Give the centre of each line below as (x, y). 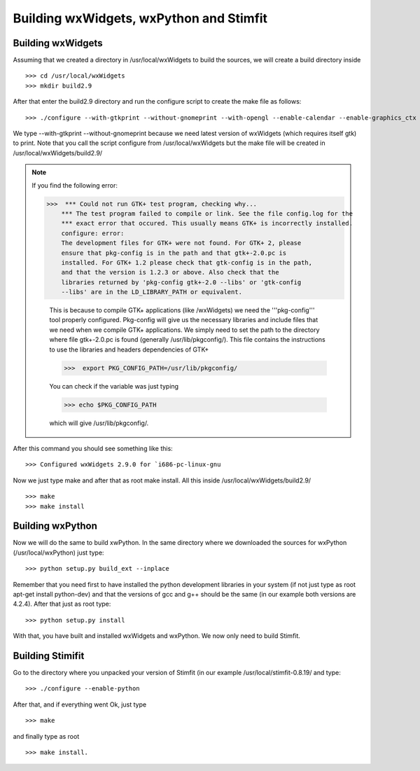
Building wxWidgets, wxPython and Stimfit (140, 18)
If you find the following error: (75, 185)
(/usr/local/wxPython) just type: (58, 553)
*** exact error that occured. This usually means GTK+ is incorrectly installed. (207, 223)
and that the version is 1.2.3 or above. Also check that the (170, 272)
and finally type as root (46, 736)
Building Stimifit (49, 656)
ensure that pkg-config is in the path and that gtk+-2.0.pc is (174, 253)
